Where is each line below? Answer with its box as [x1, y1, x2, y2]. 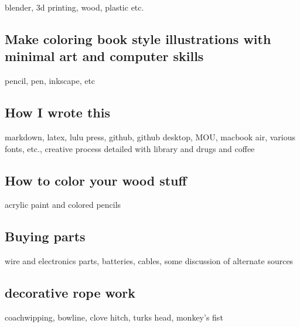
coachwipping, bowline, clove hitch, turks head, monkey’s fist [5, 311, 223, 323]
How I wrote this [5, 103, 111, 122]
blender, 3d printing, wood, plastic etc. [5, 1, 144, 13]
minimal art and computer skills [5, 47, 204, 65]
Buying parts [5, 227, 86, 245]
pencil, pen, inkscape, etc [5, 75, 96, 87]
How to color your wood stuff [5, 171, 187, 189]
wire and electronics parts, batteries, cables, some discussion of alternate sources [5, 255, 294, 267]
